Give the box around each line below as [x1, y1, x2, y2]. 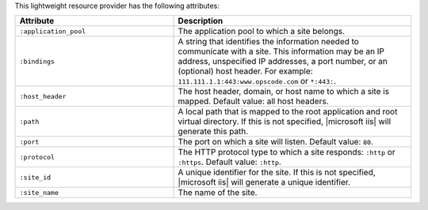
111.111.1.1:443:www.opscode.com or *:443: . [178, 76, 337, 87]
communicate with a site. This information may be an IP [178, 46, 384, 57]
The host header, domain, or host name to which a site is [178, 86, 390, 97]
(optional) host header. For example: [178, 66, 313, 77]
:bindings [19, 57, 55, 66]
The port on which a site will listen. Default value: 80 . [178, 137, 374, 148]
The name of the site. [178, 187, 258, 198]
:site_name [19, 188, 59, 197]
